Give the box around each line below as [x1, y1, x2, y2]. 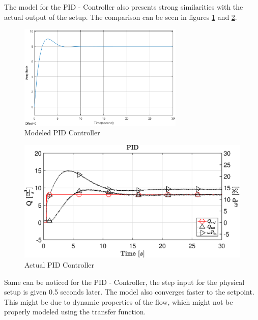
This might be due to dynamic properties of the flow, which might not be [4, 296, 233, 307]
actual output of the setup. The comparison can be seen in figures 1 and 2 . [4, 11, 237, 22]
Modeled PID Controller [24, 127, 100, 138]
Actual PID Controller [24, 259, 94, 270]
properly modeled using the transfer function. [4, 306, 146, 317]
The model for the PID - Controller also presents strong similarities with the [4, 2, 243, 12]
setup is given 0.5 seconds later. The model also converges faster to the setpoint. [4, 286, 254, 297]
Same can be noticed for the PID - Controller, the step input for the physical [4, 276, 245, 287]
